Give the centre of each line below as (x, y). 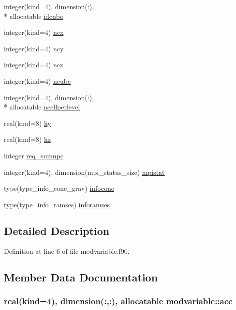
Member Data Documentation (81, 277)
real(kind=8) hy (28, 123)
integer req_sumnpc (34, 155)
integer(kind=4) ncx (34, 32)
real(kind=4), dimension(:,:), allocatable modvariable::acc (118, 301)
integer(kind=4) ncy (34, 48)
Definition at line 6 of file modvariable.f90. (67, 251)
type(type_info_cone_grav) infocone (59, 188)
